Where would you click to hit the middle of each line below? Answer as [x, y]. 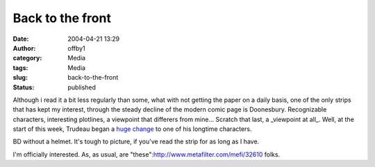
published [82, 87]
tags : [20, 68]
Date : [21, 39]
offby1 [77, 48]
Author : [24, 48]
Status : [24, 87]
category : [27, 58]
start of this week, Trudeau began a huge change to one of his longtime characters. [133, 129]
